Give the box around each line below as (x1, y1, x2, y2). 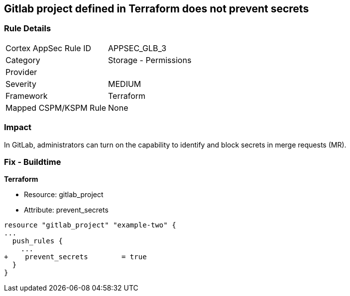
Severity (5, 78, 36, 89)
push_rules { (12, 237, 63, 245)
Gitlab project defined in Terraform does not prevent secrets (4, 2, 309, 15)
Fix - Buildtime (4, 156, 61, 167)
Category (5, 55, 40, 65)
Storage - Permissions (108, 55, 192, 65)
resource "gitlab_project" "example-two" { (4, 221, 176, 229)
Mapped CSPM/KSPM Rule (5, 102, 107, 113)
